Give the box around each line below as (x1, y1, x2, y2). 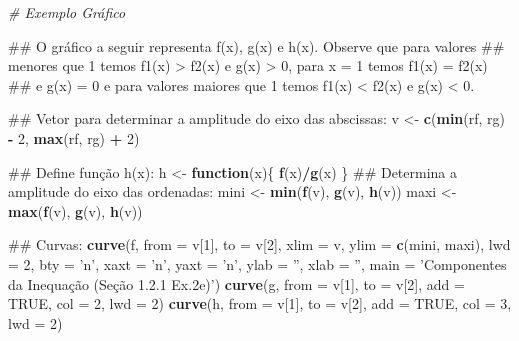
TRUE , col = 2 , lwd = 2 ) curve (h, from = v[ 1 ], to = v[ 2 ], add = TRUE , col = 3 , (8, 293, 512, 314)
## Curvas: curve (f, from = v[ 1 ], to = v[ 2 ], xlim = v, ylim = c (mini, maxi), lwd (8, 234, 511, 255)
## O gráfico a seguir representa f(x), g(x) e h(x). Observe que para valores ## (8, 35, 505, 56)
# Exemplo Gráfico (8, 2, 126, 22)
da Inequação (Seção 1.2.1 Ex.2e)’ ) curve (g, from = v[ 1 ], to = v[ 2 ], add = (8, 273, 465, 294)
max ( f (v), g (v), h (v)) (8, 200, 143, 221)
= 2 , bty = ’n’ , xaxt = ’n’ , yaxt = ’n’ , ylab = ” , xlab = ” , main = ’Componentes (8, 253, 507, 274)
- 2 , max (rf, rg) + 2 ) (8, 127, 140, 148)
